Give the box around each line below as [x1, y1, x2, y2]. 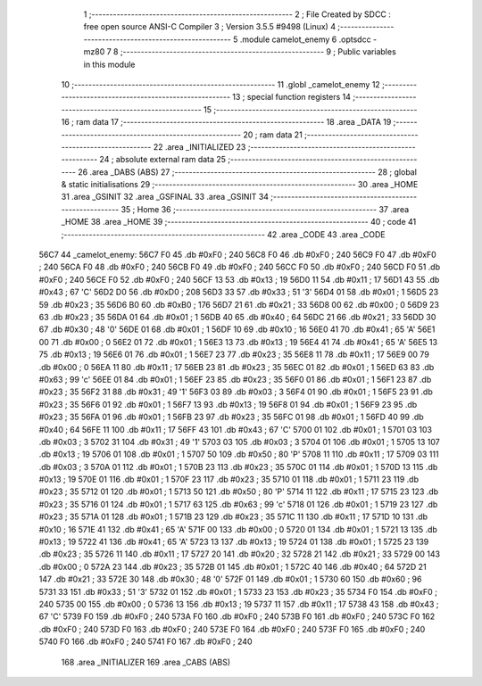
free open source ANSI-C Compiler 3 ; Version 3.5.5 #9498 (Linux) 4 [83, 21, 337, 32]
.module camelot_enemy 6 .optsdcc [239, 34, 371, 45]
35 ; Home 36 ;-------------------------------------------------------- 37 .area [120, 203, 410, 214]
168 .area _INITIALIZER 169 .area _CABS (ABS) [61, 657, 231, 667]
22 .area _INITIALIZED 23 [153, 141, 246, 152]
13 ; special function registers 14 [232, 92, 352, 103]
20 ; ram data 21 [242, 129, 303, 140]
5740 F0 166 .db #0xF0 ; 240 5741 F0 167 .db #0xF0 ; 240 [38, 636, 253, 647]
